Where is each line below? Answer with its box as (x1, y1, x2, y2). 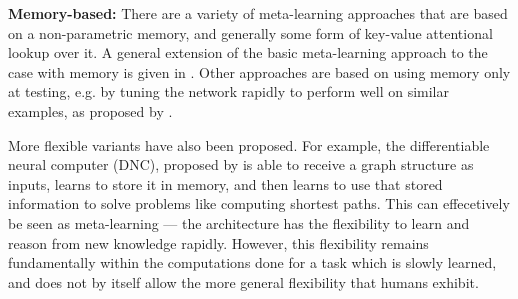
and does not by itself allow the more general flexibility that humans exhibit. (8, 271, 479, 292)
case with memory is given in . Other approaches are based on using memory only (8, 61, 511, 82)
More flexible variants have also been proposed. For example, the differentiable (8, 134, 490, 155)
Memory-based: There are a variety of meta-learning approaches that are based (8, 3, 508, 23)
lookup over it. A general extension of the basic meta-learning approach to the (8, 42, 488, 63)
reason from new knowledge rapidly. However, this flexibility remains (8, 232, 429, 253)
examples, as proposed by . (8, 100, 173, 121)
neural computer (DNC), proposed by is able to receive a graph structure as (8, 154, 474, 175)
